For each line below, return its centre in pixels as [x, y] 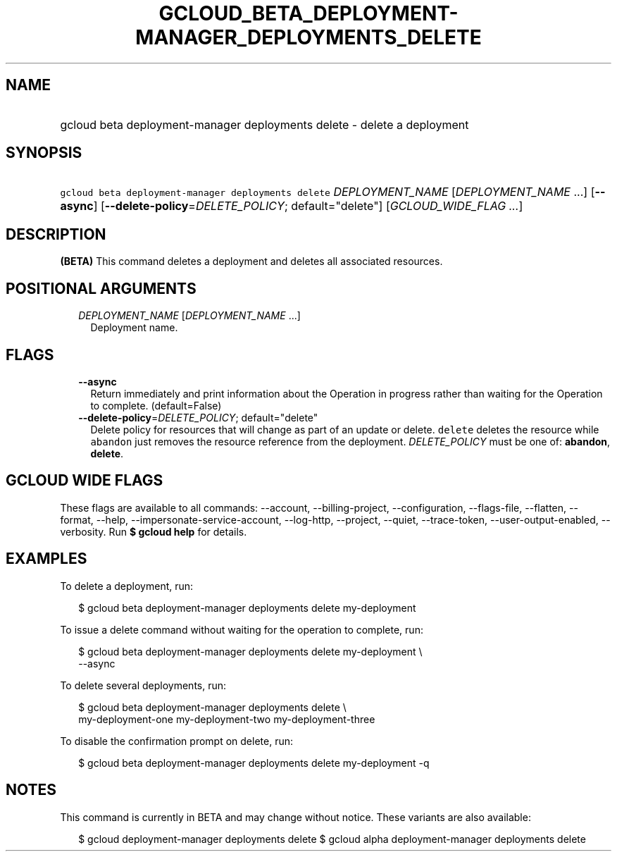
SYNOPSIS [44, 153]
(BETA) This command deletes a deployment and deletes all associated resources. [251, 261]
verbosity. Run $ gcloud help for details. [154, 531]
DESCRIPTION [56, 234]
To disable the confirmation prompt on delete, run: [177, 741]
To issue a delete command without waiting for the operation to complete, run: [242, 629]
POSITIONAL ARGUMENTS [101, 288]
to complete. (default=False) [156, 405]
